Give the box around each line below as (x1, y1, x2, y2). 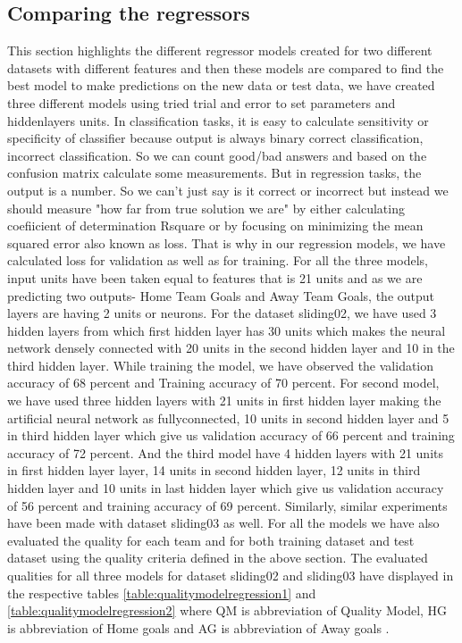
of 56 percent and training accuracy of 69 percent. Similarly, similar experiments (7, 496, 448, 514)
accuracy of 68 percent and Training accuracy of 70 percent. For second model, (7, 373, 440, 392)
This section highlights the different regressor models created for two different (7, 41, 433, 60)
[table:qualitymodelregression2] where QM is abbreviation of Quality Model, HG (7, 601, 448, 620)
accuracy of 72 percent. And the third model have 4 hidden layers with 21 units (7, 443, 443, 462)
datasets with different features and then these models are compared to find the (7, 58, 444, 77)
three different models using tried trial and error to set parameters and (7, 93, 396, 112)
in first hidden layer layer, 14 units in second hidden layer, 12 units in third (7, 461, 421, 480)
